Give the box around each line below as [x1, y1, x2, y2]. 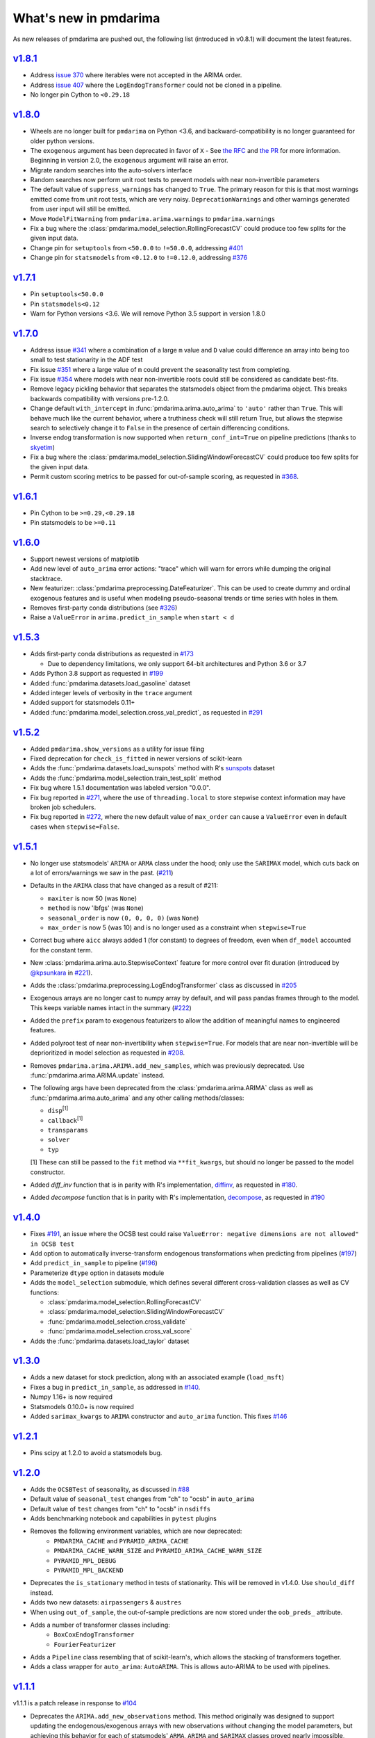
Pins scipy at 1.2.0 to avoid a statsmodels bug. [30, 1448, 162, 1456]
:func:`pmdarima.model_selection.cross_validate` [47, 1317, 187, 1326]
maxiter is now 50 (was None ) [47, 894, 137, 902]
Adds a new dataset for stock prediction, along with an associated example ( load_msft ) [30, 1373, 285, 1381]
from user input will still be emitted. [30, 205, 131, 213]
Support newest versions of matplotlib [30, 555, 140, 563]
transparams [47, 1126, 88, 1134]
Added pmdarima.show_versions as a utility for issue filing [30, 745, 205, 753]
